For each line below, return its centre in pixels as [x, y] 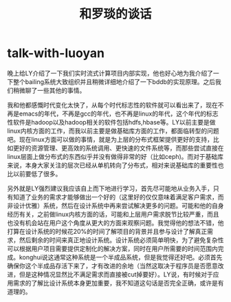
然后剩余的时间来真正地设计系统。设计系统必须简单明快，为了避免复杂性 [121, 240]
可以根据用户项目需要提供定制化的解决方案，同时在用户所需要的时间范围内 [112, 248]
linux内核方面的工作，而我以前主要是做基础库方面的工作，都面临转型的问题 [113, 131]
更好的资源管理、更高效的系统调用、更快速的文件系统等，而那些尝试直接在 [118, 148]
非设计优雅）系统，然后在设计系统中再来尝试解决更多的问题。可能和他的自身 [115, 205]
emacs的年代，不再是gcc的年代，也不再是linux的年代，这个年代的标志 [119, 114]
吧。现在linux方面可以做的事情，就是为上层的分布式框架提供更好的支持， [110, 139]
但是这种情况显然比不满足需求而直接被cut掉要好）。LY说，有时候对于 [116, 274]
